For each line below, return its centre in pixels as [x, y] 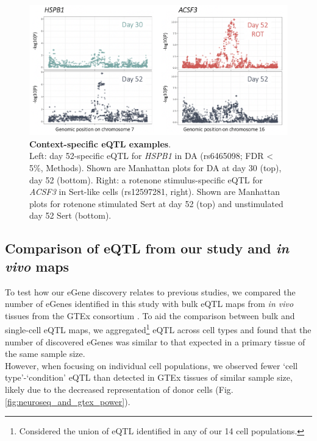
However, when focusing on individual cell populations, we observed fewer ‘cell [151, 365]
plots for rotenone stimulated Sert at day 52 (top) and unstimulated [156, 203]
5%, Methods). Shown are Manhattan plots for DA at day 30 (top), [155, 168]
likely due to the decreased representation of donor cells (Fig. [119, 390]
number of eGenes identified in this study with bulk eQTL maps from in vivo [149, 304]
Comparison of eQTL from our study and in [147, 248]
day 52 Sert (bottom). [70, 215]
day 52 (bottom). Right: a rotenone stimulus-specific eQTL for [146, 179]
